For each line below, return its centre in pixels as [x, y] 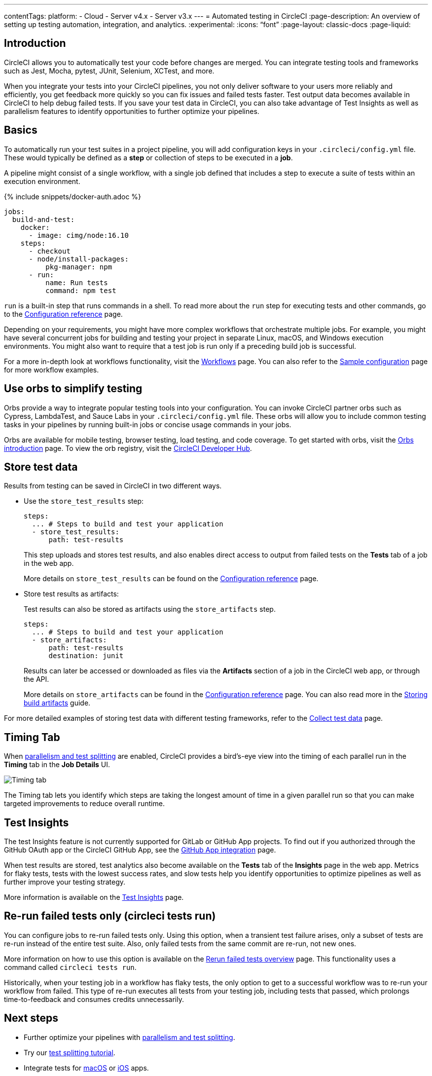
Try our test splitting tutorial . [70, 1052]
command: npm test [81, 290]
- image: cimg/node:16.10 [79, 235]
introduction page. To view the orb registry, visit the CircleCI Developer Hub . [128, 448]
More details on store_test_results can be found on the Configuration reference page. [171, 579]
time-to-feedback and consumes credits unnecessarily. [94, 999]
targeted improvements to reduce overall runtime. [84, 804]
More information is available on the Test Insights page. [94, 897]
